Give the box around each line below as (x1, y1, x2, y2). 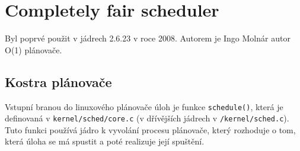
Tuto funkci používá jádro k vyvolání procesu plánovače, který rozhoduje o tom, (5, 123, 296, 136)
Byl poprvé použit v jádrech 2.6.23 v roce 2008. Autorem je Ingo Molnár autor (5, 32, 291, 44)
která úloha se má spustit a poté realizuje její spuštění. (5, 135, 205, 147)
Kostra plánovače (5, 72, 112, 91)
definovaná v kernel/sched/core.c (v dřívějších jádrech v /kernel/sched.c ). (5, 112, 289, 124)
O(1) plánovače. (5, 43, 62, 56)
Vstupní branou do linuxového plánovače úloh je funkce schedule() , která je (5, 100, 283, 113)
